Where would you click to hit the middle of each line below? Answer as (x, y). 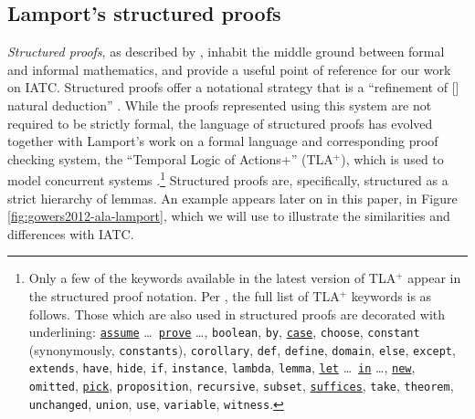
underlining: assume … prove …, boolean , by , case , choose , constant (224, 332)
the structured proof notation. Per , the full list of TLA (184, 295)
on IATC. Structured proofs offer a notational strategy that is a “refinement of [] (233, 87)
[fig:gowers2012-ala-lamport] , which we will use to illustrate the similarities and (229, 216)
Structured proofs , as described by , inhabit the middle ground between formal (226, 52)
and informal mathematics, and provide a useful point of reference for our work (229, 69)
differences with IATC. (71, 233)
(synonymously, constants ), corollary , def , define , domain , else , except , (242, 349)
